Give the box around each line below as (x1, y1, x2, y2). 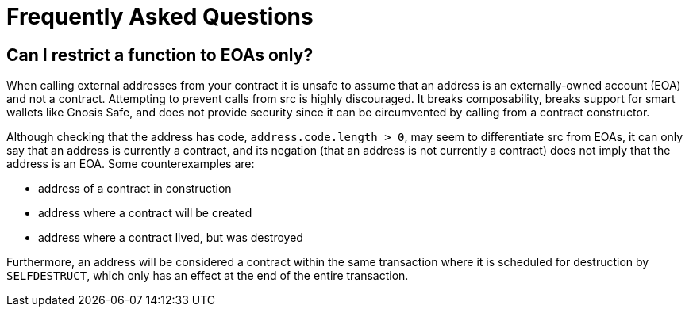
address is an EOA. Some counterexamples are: (6, 157, 255, 171)
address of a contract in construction (38, 181, 232, 196)
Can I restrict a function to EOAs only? (6, 44, 314, 65)
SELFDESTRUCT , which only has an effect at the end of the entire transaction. (6, 269, 409, 283)
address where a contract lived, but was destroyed (38, 231, 303, 245)
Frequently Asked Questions (6, 3, 314, 30)
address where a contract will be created (38, 206, 252, 220)
